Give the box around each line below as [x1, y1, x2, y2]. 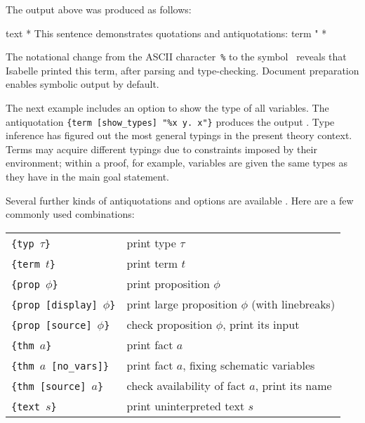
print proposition [126, 275, 210, 292]
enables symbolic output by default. [6, 77, 159, 91]
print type [126, 234, 176, 251]
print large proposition [126, 295, 238, 312]
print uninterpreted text [126, 397, 245, 414]
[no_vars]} [51, 360, 109, 372]
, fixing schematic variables [182, 356, 315, 373]
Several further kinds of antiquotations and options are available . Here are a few [6, 193, 354, 207]
